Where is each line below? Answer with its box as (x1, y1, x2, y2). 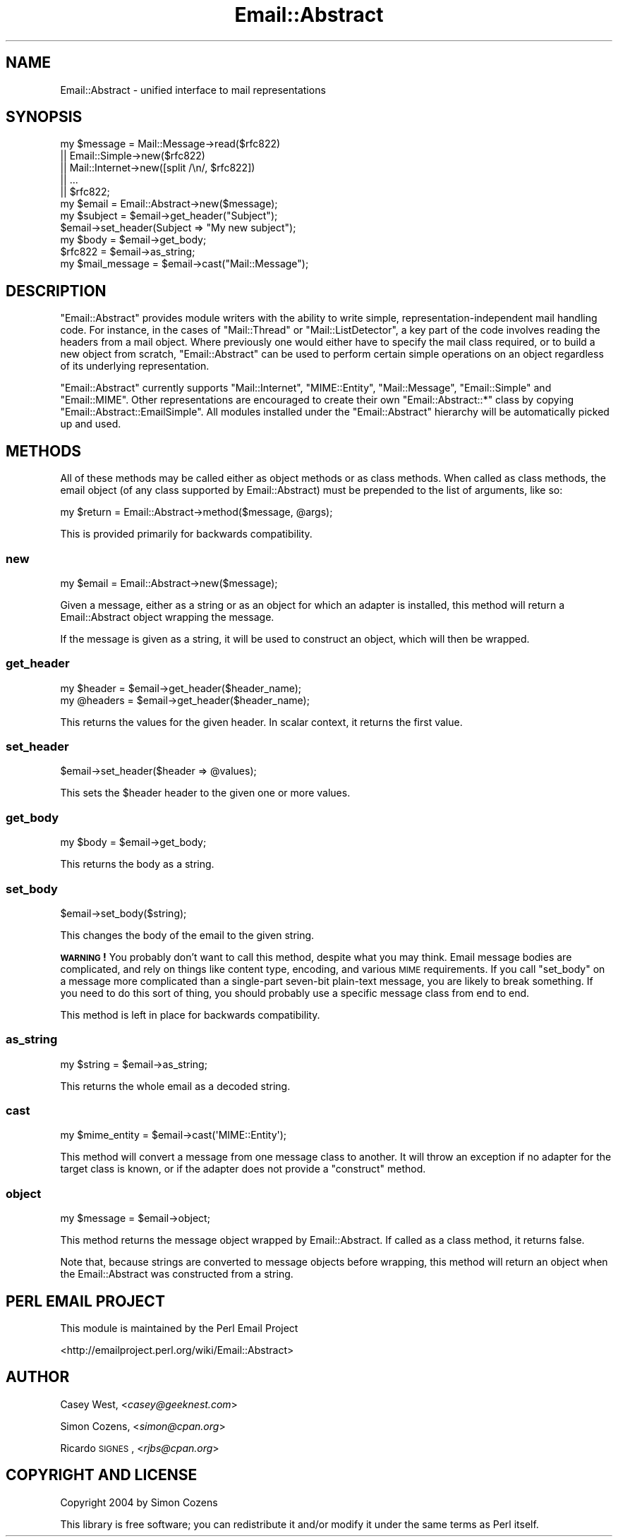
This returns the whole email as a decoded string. (60, 1079, 291, 1092)
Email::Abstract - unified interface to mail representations (60, 83, 326, 96)
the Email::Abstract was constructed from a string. (60, 1268, 293, 1280)
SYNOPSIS (6, 108, 83, 126)
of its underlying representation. (60, 360, 210, 373)
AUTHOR (6, 1368, 70, 1386)
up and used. (60, 418, 121, 430)
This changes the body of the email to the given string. (60, 928, 315, 941)
